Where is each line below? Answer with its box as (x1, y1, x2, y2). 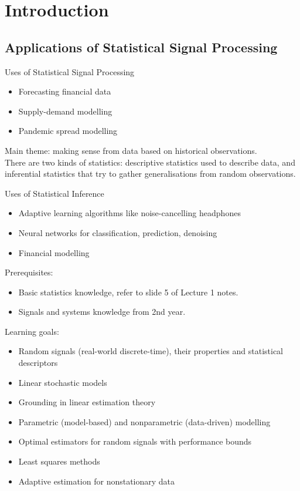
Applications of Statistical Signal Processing (5, 38, 278, 56)
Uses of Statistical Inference (5, 187, 104, 199)
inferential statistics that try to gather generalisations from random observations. (5, 167, 296, 180)
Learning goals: (5, 325, 59, 337)
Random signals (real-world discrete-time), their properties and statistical (18, 345, 284, 357)
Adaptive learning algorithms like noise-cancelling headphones (18, 207, 241, 219)
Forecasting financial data (18, 85, 111, 97)
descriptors (18, 357, 58, 369)
